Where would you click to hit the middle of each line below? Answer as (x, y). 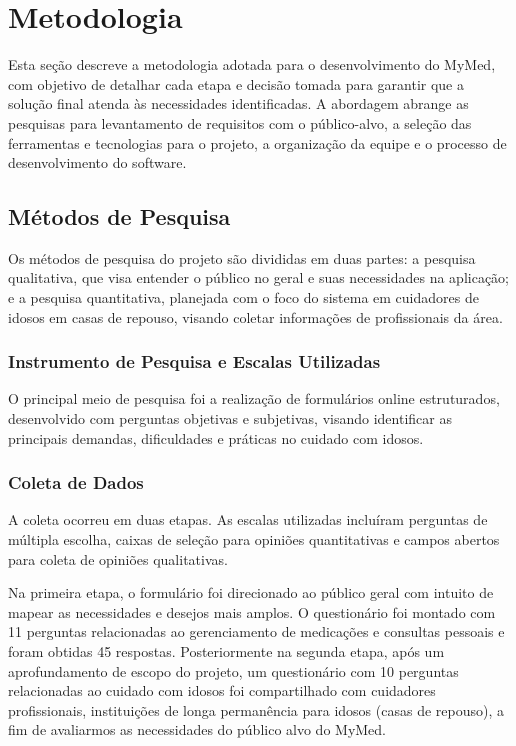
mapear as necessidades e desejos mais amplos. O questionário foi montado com (252, 611)
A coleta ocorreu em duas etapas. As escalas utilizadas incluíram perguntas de (248, 519)
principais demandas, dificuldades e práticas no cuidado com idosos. (216, 437)
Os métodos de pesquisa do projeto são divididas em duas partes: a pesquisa (242, 257)
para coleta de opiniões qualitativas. (118, 558)
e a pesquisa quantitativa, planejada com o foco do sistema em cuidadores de (243, 297)
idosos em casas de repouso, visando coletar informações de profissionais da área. (255, 316)
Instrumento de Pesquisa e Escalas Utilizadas (194, 361)
